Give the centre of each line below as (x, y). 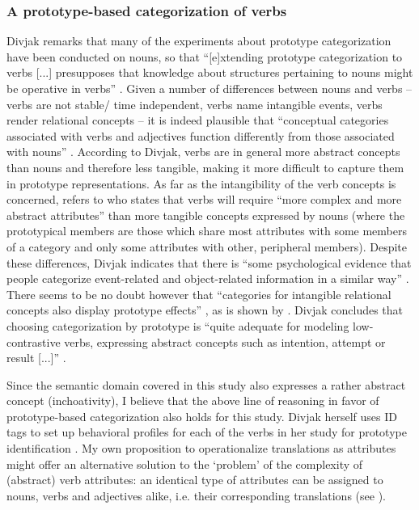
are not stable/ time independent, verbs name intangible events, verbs (209, 104)
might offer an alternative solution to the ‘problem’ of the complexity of (185, 464)
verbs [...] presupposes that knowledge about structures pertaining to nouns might (210, 72)
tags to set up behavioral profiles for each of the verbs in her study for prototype (207, 432)
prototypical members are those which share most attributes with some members (207, 231)
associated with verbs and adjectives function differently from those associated (201, 135)
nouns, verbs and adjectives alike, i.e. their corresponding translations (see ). (196, 495)
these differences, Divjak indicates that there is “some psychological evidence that (209, 262)
